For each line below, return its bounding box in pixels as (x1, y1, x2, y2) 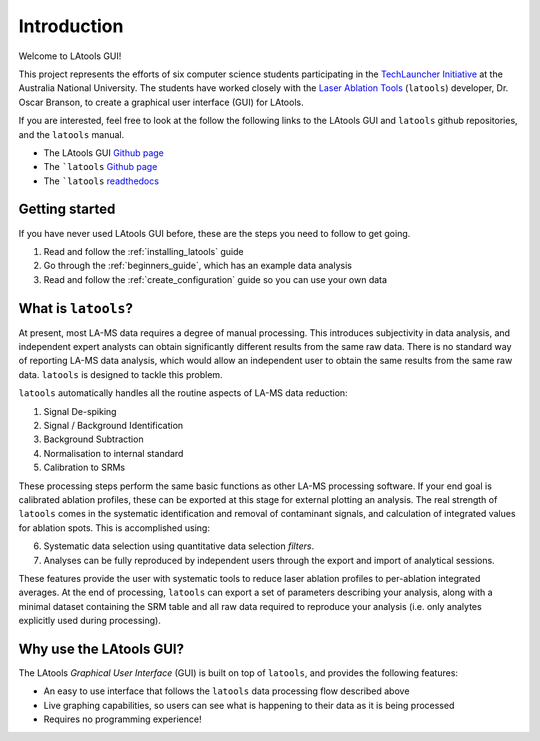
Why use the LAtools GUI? (18, 640, 185, 657)
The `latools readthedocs (43, 175, 160, 187)
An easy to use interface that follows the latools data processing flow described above (43, 685, 410, 697)
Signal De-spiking (43, 405, 117, 417)
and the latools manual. (18, 128, 125, 140)
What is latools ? (18, 300, 134, 317)
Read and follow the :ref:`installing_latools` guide (43, 245, 244, 257)
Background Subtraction (43, 433, 144, 445)
